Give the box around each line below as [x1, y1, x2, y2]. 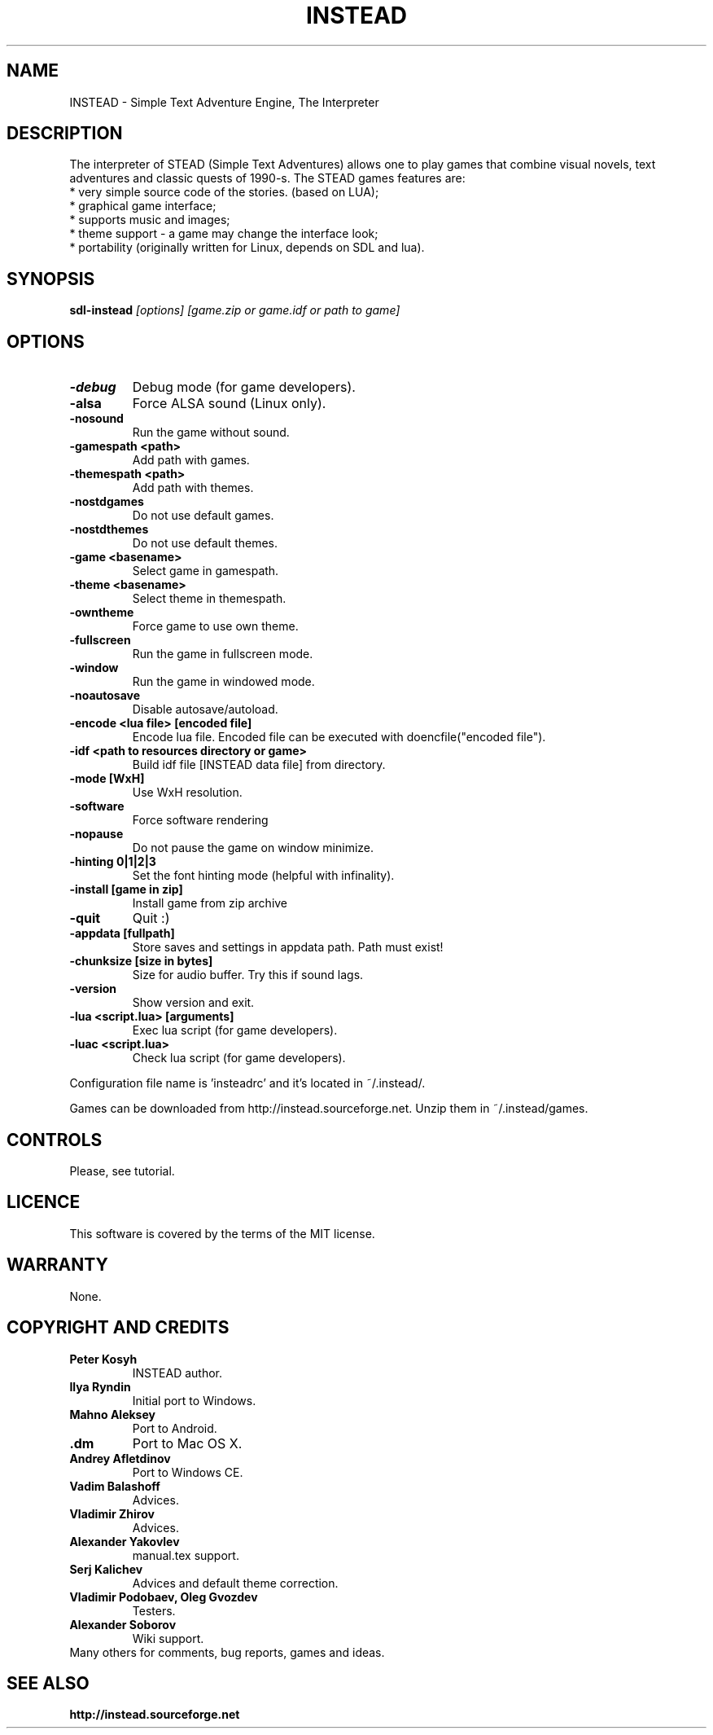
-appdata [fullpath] [69, 926, 175, 941]
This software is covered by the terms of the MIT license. [69, 1226, 375, 1241]
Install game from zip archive [132, 896, 288, 911]
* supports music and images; [69, 213, 230, 227]
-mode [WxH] [69, 771, 145, 786]
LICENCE [7, 1192, 81, 1213]
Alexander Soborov [69, 1617, 177, 1632]
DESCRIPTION [7, 123, 123, 144]
